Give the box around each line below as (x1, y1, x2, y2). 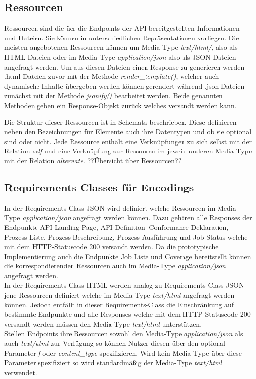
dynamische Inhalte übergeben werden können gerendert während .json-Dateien (4, 80, 245, 91)
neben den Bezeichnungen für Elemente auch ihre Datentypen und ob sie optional (4, 126, 252, 137)
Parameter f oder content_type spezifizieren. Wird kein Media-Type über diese (4, 347, 242, 358)
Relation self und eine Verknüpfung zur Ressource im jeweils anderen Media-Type (4, 146, 252, 156)
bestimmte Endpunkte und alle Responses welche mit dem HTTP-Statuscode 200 (4, 309, 251, 319)
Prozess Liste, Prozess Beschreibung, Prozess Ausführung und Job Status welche (4, 231, 248, 242)
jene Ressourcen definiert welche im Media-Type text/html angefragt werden (4, 290, 235, 300)
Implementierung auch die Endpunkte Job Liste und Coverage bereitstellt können (4, 251, 251, 261)
